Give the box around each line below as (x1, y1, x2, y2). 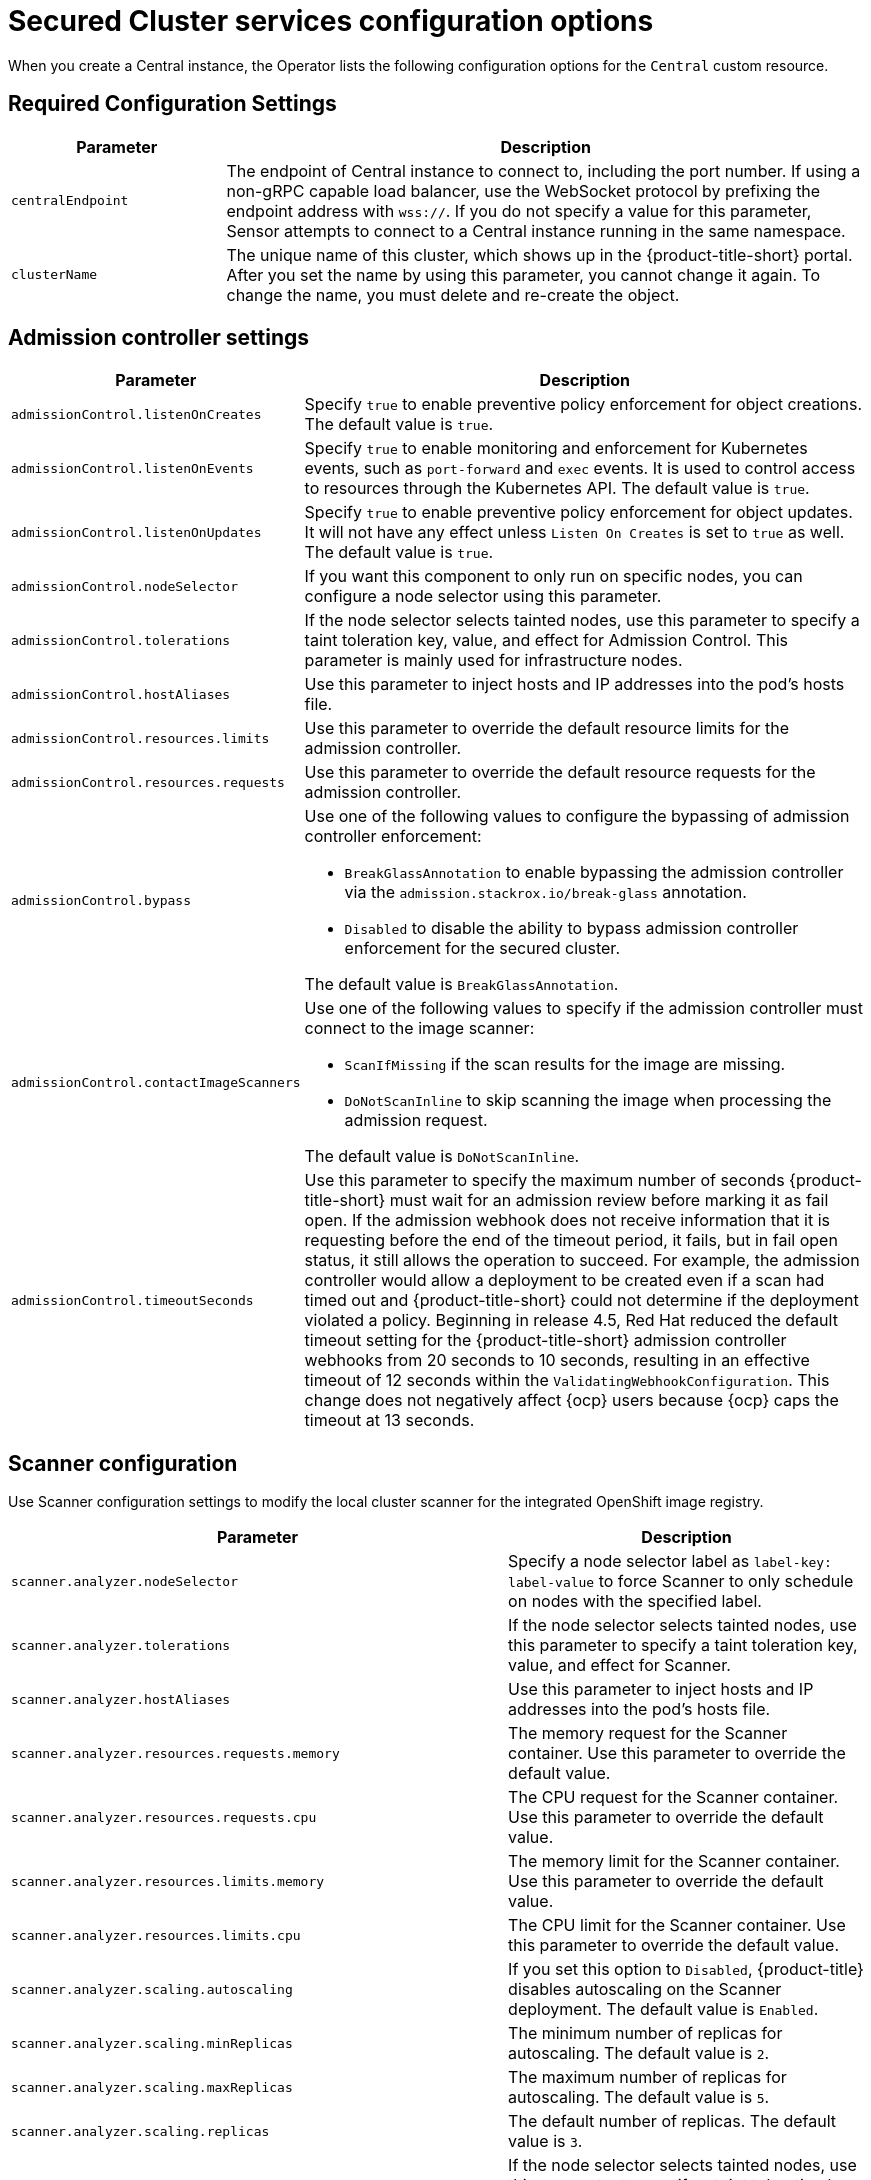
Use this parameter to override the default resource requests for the (304, 762, 816, 783)
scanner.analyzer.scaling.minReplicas (11, 2035, 293, 2051)
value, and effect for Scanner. (508, 1655, 731, 1676)
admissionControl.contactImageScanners (11, 1074, 301, 1090)
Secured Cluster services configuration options (8, 4, 654, 38)
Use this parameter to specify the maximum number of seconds (304, 1170, 785, 1191)
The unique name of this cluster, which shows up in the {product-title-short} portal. (226, 244, 853, 265)
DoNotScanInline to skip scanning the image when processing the (344, 1090, 832, 1111)
